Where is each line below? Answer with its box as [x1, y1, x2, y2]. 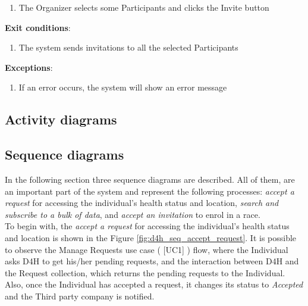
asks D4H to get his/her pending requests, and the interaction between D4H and [5, 255, 299, 267]
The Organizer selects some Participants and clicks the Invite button [18, 1, 269, 13]
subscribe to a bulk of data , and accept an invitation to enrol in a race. [5, 208, 260, 220]
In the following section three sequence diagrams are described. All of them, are [5, 173, 295, 185]
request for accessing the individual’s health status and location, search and [5, 196, 279, 209]
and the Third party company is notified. [5, 289, 155, 302]
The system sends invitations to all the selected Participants [18, 41, 238, 54]
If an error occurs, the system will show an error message [18, 81, 227, 93]
